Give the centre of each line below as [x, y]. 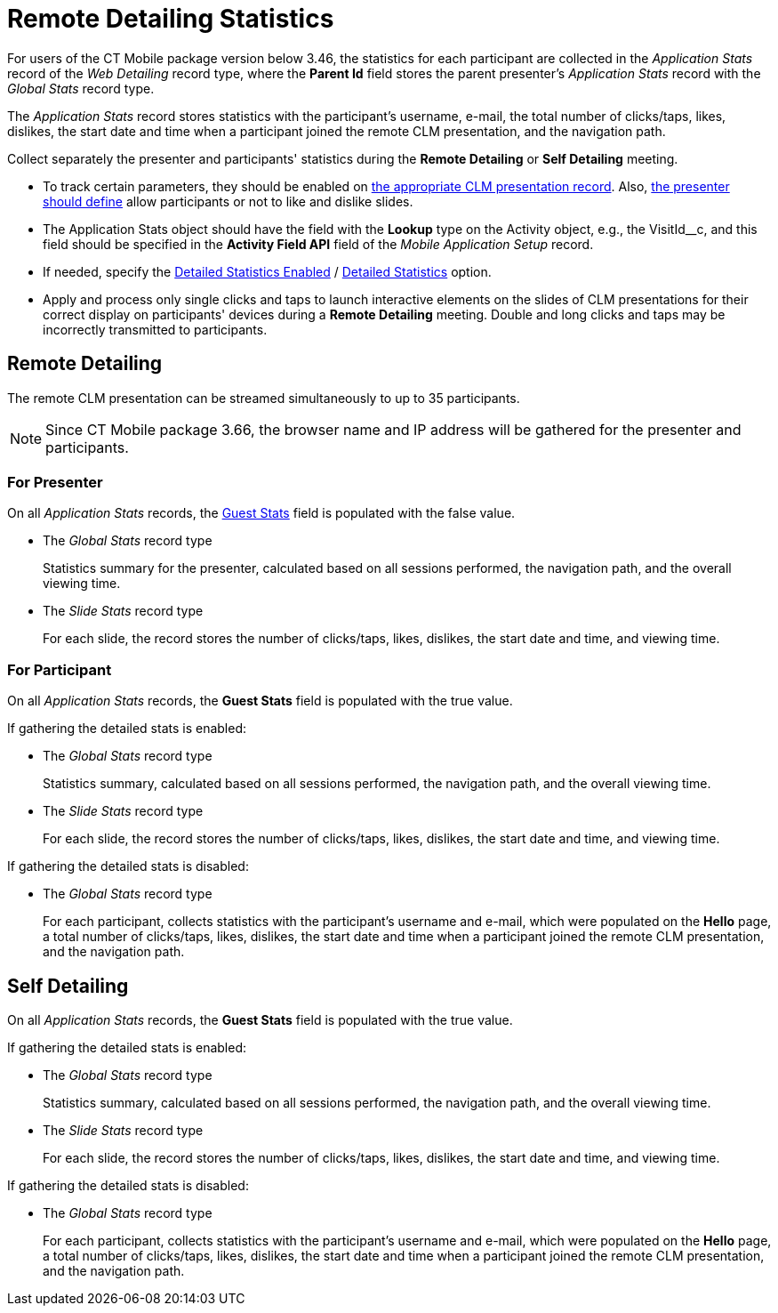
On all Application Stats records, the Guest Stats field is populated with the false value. [261, 513]
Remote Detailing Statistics [171, 19]
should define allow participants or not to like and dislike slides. [228, 201]
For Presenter [55, 482]
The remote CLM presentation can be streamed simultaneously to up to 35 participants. [264, 398]
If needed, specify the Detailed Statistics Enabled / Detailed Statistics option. [267, 271]
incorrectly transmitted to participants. [155, 329]
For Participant [60, 669]
